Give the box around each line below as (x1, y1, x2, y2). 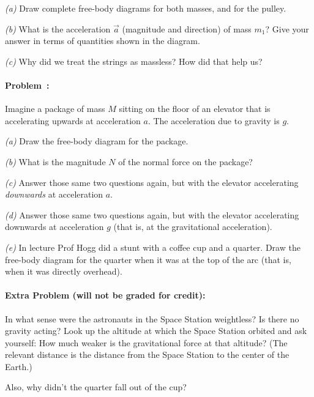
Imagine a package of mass (5, 102, 105, 115)
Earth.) (5, 360, 32, 373)
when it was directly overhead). (5, 265, 122, 278)
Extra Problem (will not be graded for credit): (5, 289, 206, 302)
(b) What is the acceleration (5, 22, 111, 35)
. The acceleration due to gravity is (148, 114, 280, 127)
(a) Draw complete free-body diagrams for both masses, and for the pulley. (5, 2, 286, 14)
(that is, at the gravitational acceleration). (113, 220, 272, 233)
